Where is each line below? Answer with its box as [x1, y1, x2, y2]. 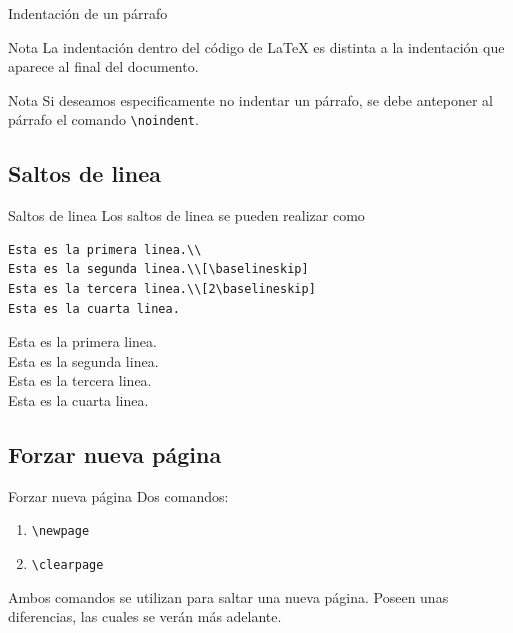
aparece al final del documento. [8, 56, 199, 77]
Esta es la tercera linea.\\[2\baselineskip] [8, 282, 316, 297]
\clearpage [31, 558, 104, 573]
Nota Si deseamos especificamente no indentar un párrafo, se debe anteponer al [8, 89, 494, 110]
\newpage [31, 524, 90, 539]
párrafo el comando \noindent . [8, 109, 199, 130]
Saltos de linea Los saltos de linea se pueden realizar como [8, 205, 365, 226]
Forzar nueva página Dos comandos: [8, 485, 229, 506]
